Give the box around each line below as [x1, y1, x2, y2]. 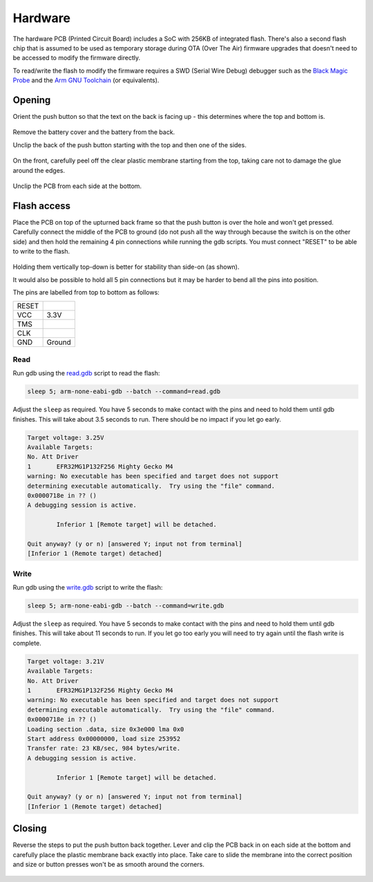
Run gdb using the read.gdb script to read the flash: [12, 369, 160, 377]
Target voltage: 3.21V [27, 657, 104, 665]
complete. [12, 639, 41, 647]
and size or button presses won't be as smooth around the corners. [12, 861, 205, 868]
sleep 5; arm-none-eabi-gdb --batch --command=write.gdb [27, 602, 224, 610]
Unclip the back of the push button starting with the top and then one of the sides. [12, 140, 247, 149]
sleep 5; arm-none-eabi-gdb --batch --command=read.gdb [27, 388, 221, 395]
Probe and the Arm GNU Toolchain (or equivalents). [12, 76, 160, 84]
